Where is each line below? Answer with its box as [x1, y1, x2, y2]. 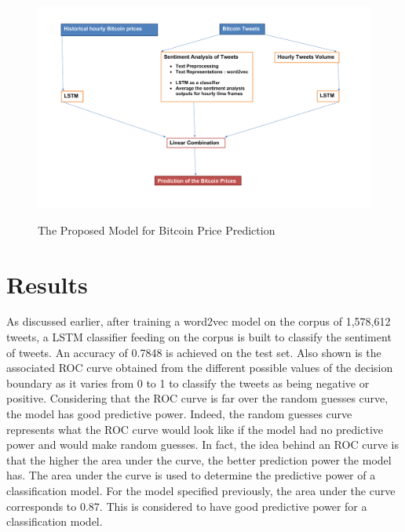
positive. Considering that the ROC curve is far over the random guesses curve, [6, 390, 389, 406]
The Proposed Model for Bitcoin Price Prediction [38, 221, 275, 238]
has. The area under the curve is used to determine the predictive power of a [6, 467, 376, 483]
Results [6, 268, 88, 300]
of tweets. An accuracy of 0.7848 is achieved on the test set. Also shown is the [6, 344, 381, 360]
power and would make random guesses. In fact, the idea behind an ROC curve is [6, 436, 399, 453]
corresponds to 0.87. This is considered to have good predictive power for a [6, 497, 367, 514]
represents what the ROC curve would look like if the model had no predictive [6, 421, 383, 437]
